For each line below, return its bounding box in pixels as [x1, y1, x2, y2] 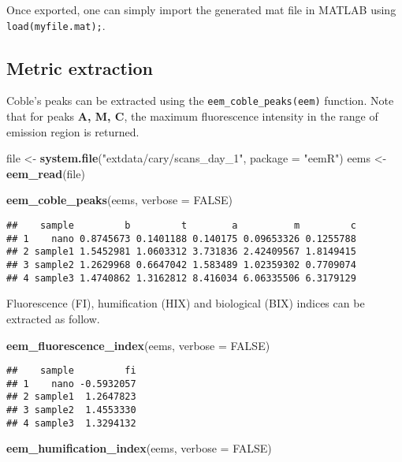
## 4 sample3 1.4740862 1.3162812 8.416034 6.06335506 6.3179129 [6, 272, 356, 284]
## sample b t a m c [6, 220, 356, 232]
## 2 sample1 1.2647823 [6, 391, 136, 403]
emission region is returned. [6, 123, 140, 140]
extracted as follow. [6, 310, 100, 326]
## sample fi [6, 365, 136, 377]
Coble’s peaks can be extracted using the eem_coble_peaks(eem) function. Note [6, 92, 394, 109]
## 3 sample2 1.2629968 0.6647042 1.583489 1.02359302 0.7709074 [6, 259, 356, 271]
